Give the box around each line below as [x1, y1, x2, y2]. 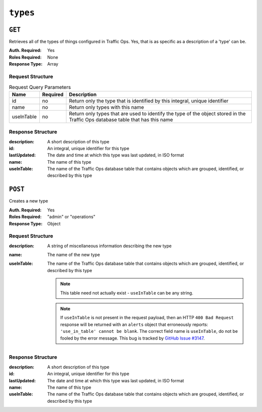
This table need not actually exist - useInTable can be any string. [60, 290, 194, 296]
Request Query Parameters [9, 84, 71, 90]
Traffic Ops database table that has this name [68, 116, 173, 123]
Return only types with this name [68, 103, 144, 110]
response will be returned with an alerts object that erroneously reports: [60, 321, 208, 327]
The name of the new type [47, 252, 100, 257]
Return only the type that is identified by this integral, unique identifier [68, 97, 229, 104]
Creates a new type [9, 198, 49, 204]
